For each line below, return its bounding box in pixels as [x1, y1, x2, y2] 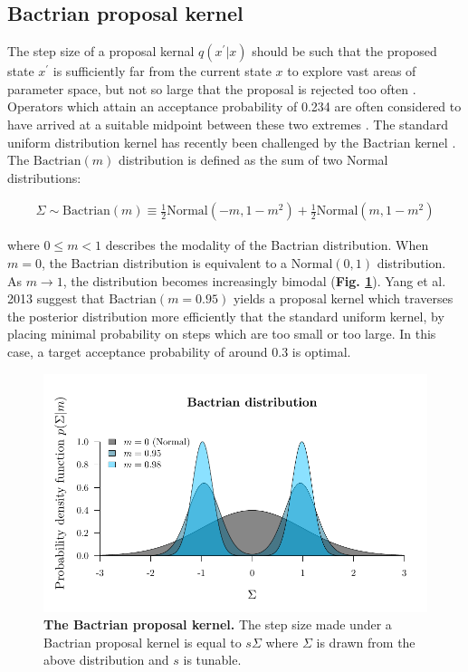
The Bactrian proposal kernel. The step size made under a [43, 615, 392, 634]
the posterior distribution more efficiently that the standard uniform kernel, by [7, 306, 444, 325]
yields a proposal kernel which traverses [233, 289, 454, 308]
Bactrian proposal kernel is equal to [43, 632, 242, 651]
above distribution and [43, 650, 169, 669]
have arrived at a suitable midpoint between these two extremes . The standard [7, 114, 448, 133]
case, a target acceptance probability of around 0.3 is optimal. [7, 341, 351, 360]
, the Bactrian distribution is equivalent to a [41, 253, 288, 272]
